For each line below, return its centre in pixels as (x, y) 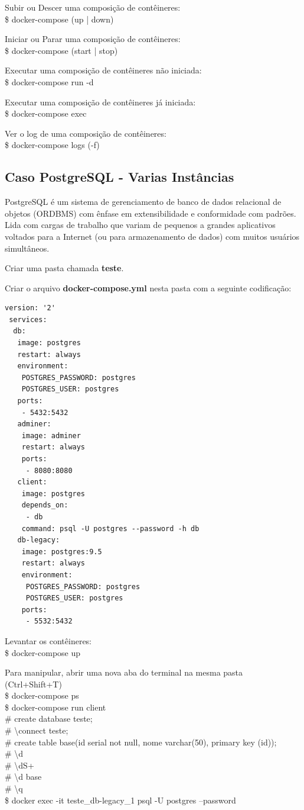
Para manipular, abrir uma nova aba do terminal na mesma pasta (124, 672)
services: (28, 319)
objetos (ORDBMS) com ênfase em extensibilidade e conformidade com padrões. (151, 213)
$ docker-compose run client (55, 707)
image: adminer (51, 435)
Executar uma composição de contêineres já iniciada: (100, 102)
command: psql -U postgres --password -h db (110, 528)
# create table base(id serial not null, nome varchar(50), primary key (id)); (141, 742)
